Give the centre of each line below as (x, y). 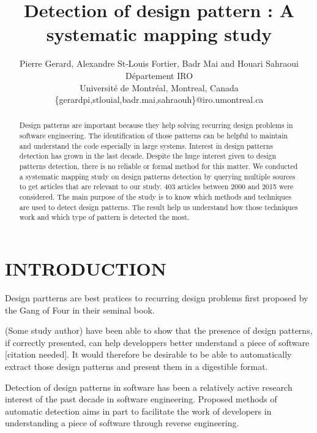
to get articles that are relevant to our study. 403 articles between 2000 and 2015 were (156, 186)
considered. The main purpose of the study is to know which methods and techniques (155, 197)
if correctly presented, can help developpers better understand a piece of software (157, 342)
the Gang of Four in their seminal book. (80, 310)
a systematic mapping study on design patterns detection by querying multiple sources (157, 176)
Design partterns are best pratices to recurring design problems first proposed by (157, 297)
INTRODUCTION (86, 269)
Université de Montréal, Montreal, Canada (159, 87)
